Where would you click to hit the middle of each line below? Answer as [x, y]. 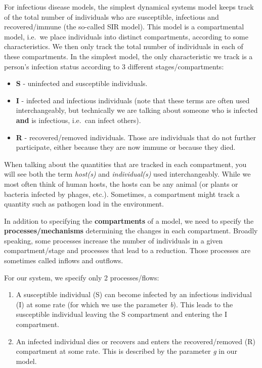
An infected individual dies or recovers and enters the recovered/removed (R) [136, 341]
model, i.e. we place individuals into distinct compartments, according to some [126, 36]
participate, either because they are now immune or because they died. [126, 147]
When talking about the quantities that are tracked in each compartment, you [125, 164]
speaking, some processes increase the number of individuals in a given [114, 240]
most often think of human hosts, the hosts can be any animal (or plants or [121, 183]
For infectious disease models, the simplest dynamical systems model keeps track [129, 7]
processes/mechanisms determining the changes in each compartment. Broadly [131, 231]
